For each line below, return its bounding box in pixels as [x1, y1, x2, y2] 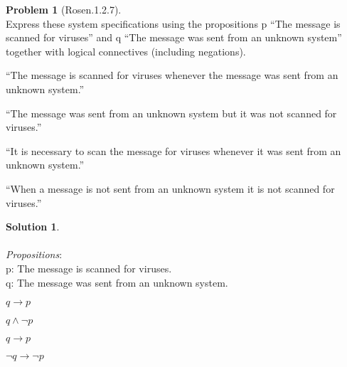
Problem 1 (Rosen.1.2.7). [6, 2, 122, 16]
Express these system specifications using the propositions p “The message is [6, 16, 341, 31]
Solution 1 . [6, 219, 60, 234]
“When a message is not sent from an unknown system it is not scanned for [6, 181, 335, 196]
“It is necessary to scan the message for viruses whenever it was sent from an [6, 143, 341, 158]
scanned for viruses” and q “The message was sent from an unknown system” [6, 30, 342, 45]
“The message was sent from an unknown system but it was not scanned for [6, 105, 337, 120]
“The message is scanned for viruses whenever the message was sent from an [6, 68, 338, 83]
